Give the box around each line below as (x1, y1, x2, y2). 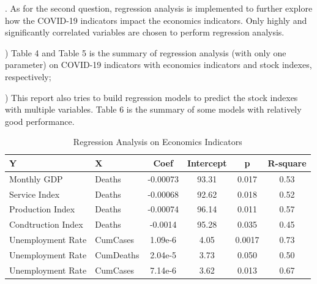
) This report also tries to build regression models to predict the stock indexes (5, 91, 298, 103)
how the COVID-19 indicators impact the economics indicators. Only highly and (5, 13, 307, 26)
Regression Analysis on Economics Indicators (73, 135, 242, 148)
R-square (267, 156, 307, 169)
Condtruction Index (9, 218, 83, 231)
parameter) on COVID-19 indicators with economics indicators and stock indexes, (5, 58, 312, 71)
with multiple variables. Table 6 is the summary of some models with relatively (5, 103, 302, 116)
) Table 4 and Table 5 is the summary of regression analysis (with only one (5, 46, 286, 59)
